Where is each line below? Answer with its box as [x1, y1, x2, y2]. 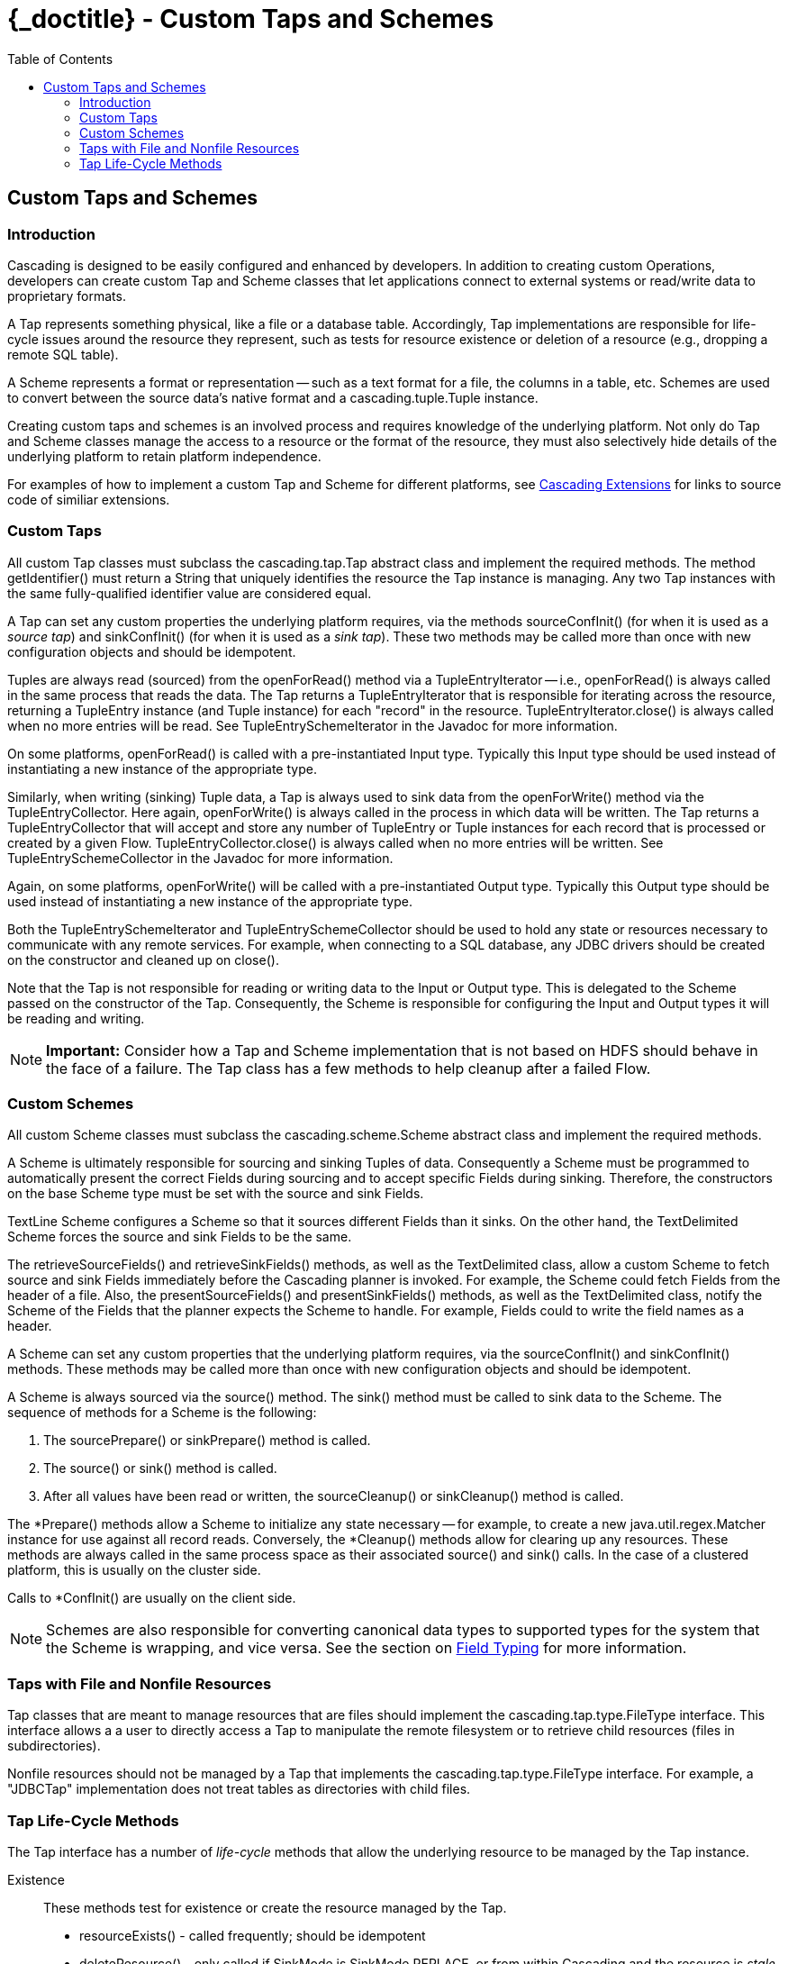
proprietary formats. [7, 287, 126, 304]
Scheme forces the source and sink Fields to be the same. [7, 1229, 352, 1245]
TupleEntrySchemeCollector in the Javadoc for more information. [7, 850, 394, 866]
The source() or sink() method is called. [43, 1460, 277, 1477]
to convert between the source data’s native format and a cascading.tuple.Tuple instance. [7, 389, 539, 405]
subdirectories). [7, 1738, 101, 1754]
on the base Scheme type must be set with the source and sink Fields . [7, 1186, 424, 1202]
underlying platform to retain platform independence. [7, 448, 322, 464]
